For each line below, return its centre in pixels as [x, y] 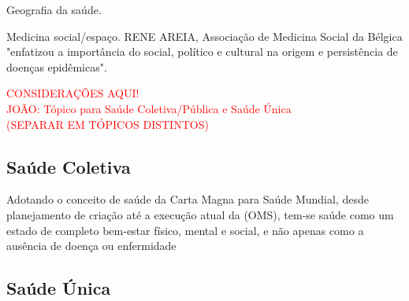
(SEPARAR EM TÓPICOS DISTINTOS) [108, 124]
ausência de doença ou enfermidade [91, 246]
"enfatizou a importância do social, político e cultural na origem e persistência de [202, 51]
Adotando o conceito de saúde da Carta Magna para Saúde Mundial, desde [188, 199]
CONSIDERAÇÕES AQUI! [73, 93]
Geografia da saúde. [54, 9]
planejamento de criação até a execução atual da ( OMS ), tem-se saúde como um [200, 214]
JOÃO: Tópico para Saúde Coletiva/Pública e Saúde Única [149, 108]
